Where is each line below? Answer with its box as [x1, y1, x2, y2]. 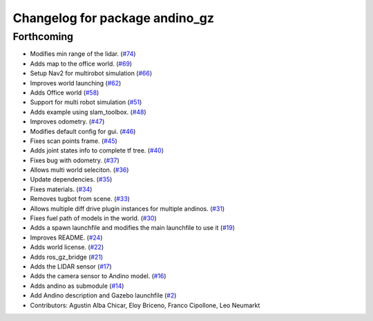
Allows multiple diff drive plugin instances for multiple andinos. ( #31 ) [30, 204, 225, 213]
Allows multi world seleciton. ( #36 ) [30, 166, 129, 174]
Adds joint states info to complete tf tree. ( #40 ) [30, 146, 164, 155]
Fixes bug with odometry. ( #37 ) [30, 156, 120, 164]
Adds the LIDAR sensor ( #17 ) [30, 262, 112, 271]
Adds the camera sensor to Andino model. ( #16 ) [30, 272, 166, 280]
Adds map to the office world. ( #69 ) [30, 59, 133, 68]
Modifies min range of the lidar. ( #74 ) [30, 50, 136, 58]
